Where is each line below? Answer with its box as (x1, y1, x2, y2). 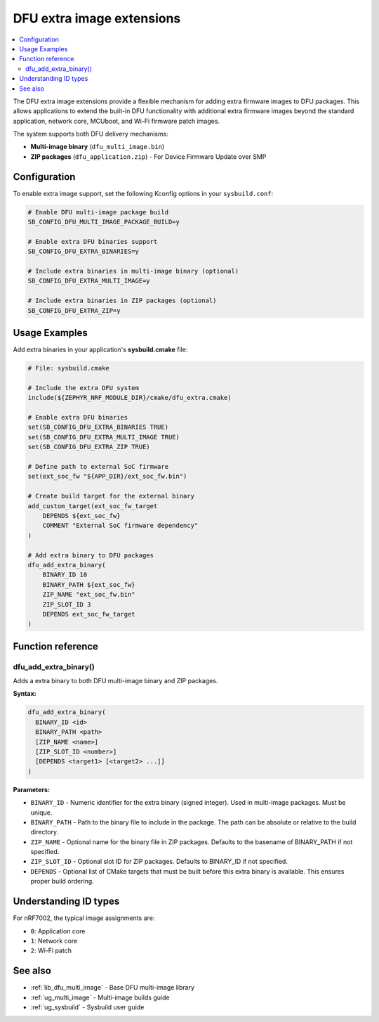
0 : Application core (30, 926, 86, 935)
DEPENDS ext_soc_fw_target (42, 610, 136, 618)
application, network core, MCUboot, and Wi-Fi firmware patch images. (13, 117, 220, 125)
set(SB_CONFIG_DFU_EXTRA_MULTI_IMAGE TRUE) (27, 433, 180, 441)
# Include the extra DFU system (27, 384, 140, 392)
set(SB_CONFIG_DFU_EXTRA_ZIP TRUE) (27, 443, 150, 451)
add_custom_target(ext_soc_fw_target (27, 502, 158, 510)
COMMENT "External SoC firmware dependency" (42, 522, 199, 530)
